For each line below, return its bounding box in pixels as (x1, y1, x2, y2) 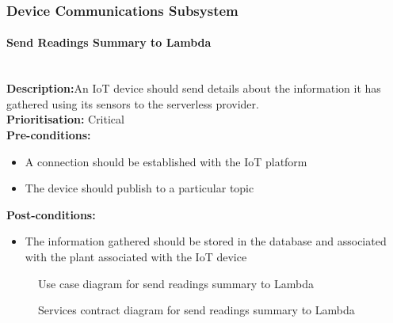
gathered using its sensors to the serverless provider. (6, 95, 259, 112)
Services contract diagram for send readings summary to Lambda (38, 302, 355, 318)
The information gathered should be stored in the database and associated (25, 233, 387, 249)
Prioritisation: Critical (6, 111, 124, 127)
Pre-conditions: (6, 127, 91, 143)
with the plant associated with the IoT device (25, 248, 247, 264)
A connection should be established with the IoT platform (25, 153, 307, 169)
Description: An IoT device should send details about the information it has (6, 80, 381, 97)
